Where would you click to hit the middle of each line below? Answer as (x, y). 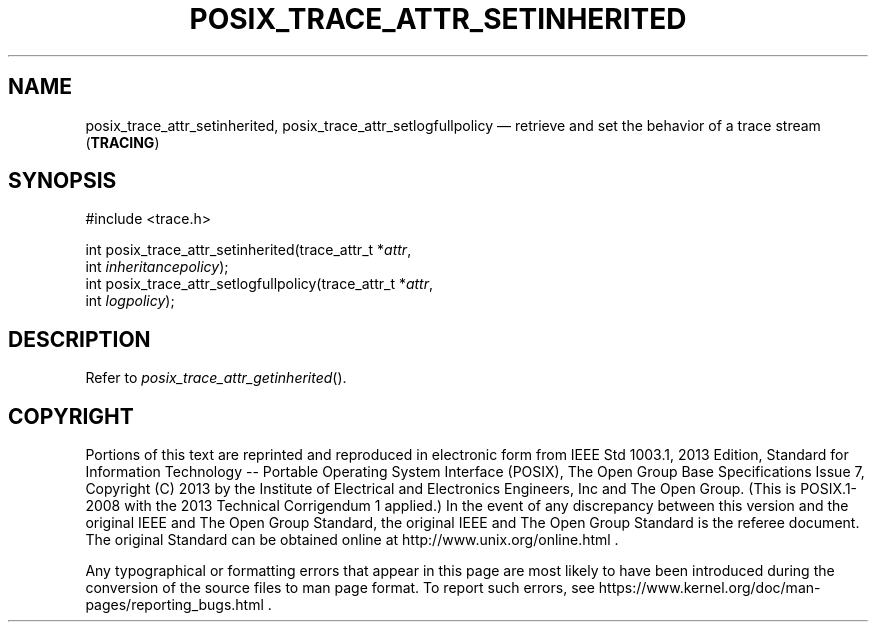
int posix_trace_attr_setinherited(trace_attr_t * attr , (248, 250)
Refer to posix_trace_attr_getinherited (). (216, 378)
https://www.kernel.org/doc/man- (709, 588)
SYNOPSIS (62, 181)
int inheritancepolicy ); (157, 267)
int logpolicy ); (130, 301)
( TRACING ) (122, 142)
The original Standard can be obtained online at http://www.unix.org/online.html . (352, 540)
